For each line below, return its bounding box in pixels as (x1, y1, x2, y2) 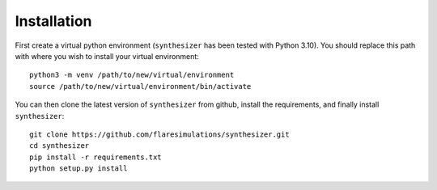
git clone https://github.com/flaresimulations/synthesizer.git (29, 129, 291, 139)
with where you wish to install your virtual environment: (15, 51, 200, 61)
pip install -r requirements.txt (29, 152, 162, 162)
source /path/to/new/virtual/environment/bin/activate (29, 82, 252, 91)
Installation (15, 12, 92, 30)
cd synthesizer (29, 141, 90, 150)
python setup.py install (29, 164, 128, 173)
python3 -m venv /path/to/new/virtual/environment (29, 70, 235, 80)
